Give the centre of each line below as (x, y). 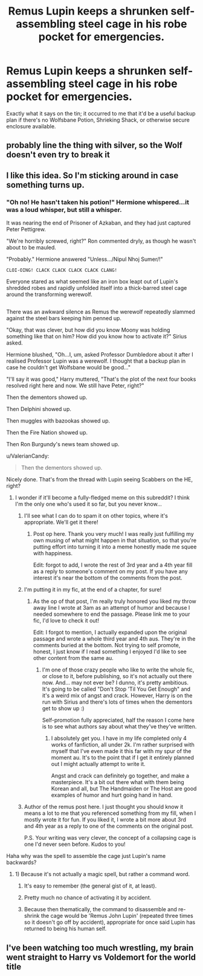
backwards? (21, 862)
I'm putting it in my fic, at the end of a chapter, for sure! (93, 590)
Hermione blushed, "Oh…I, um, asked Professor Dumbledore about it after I (100, 355)
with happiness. (53, 553)
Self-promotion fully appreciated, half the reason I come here (118, 720)
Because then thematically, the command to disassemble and (100, 909)
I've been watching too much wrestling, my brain (100, 948)
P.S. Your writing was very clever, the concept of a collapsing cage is (110, 838)
